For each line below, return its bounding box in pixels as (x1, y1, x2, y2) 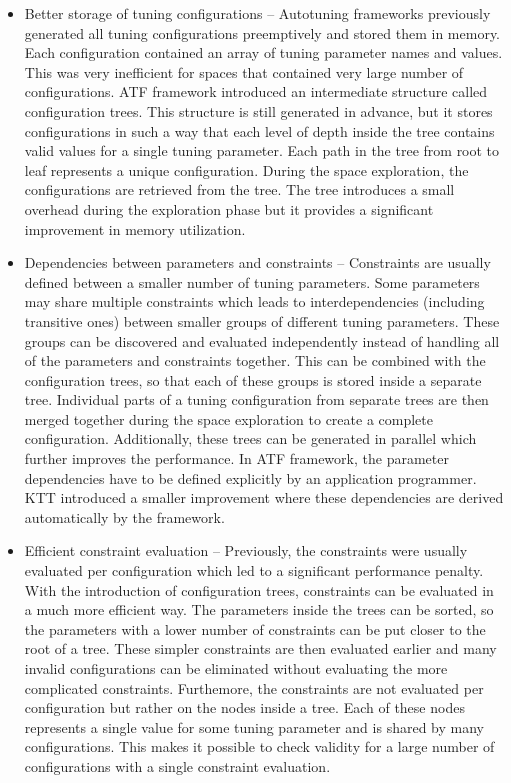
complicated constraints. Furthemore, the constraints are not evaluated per (24, 677, 484, 698)
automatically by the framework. (24, 506, 225, 527)
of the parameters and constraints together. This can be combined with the (24, 350, 486, 371)
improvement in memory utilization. (24, 218, 246, 239)
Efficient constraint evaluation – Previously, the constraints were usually (24, 540, 468, 561)
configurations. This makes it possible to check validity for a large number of (24, 736, 495, 757)
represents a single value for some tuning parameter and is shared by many (24, 716, 484, 737)
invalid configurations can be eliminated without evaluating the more (24, 658, 448, 678)
